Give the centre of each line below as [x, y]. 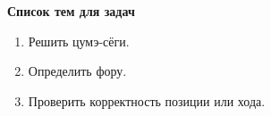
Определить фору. [77, 71]
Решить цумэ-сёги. [79, 41]
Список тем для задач [71, 11]
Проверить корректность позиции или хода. [147, 100]
